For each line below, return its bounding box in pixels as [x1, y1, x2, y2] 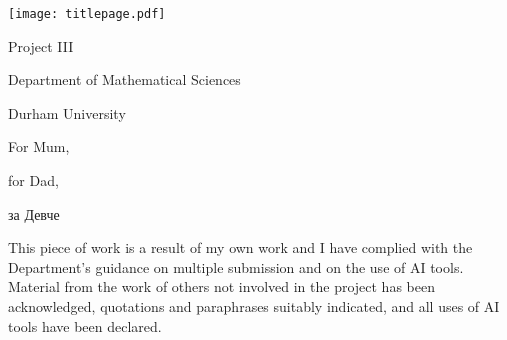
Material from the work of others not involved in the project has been [8, 276, 435, 297]
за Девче [8, 203, 60, 224]
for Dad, [8, 170, 59, 191]
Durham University [8, 102, 126, 123]
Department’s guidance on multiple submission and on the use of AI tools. [8, 256, 464, 277]
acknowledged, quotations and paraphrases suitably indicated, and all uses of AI [8, 296, 500, 316]
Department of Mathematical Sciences [8, 69, 241, 90]
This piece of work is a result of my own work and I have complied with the [8, 237, 473, 258]
